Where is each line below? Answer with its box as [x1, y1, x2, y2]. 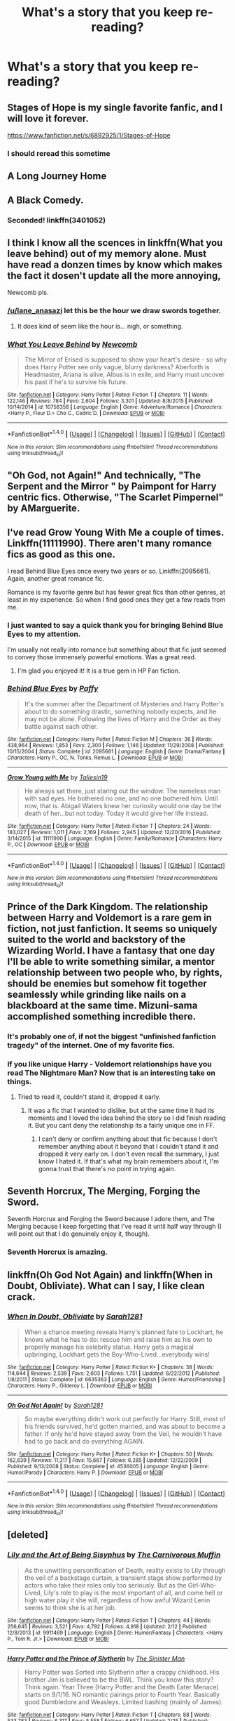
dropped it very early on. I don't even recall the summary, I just [38, 1149, 220, 1159]
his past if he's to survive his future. [24, 378, 128, 386]
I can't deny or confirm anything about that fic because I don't [38, 1135, 218, 1143]
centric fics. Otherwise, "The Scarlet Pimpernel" [7, 492, 224, 503]
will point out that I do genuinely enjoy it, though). [7, 1229, 150, 1238]
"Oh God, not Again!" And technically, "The [7, 470, 201, 482]
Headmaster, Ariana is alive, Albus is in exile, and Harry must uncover [24, 370, 225, 379]
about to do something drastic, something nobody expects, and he [24, 707, 217, 716]
